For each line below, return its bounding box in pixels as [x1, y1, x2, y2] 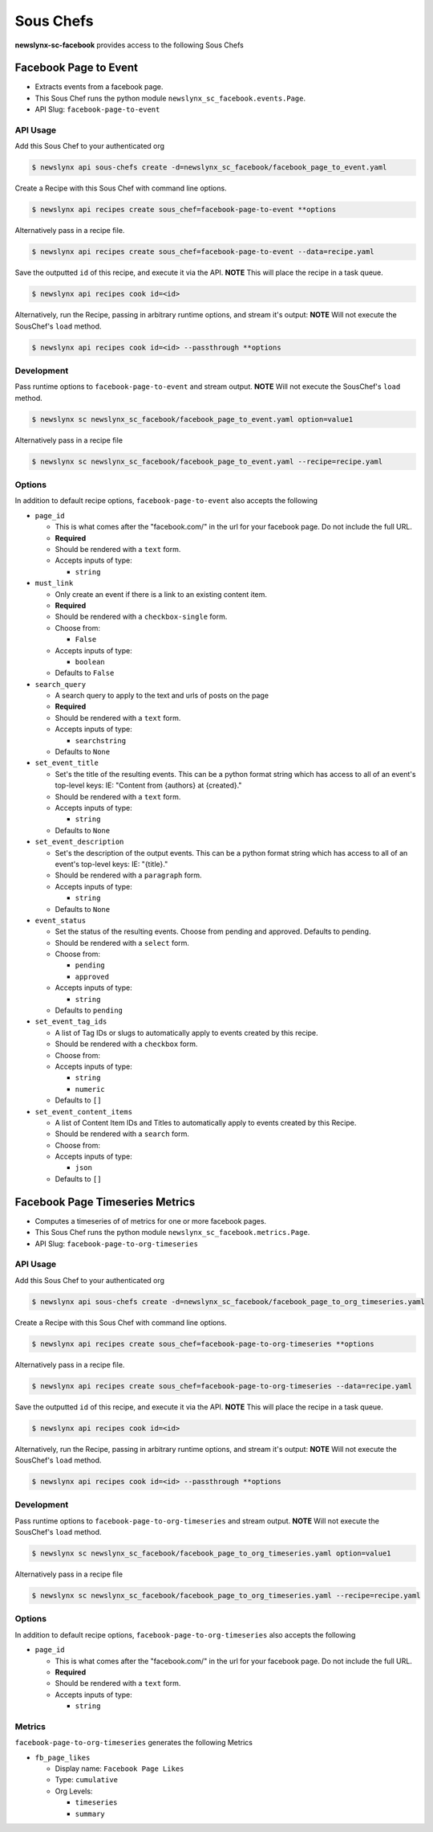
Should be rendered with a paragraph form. [55, 870, 202, 880]
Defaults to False [55, 668, 115, 678]
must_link [34, 579, 74, 588]
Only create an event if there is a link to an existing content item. [55, 589, 268, 599]
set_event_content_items [34, 1107, 132, 1116]
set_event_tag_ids [34, 1017, 107, 1026]
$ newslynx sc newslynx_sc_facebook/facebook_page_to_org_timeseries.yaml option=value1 [31, 1549, 392, 1558]
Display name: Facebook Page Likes [55, 1764, 184, 1773]
